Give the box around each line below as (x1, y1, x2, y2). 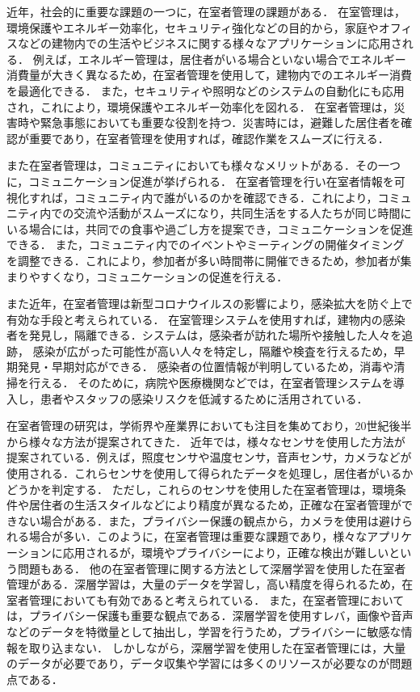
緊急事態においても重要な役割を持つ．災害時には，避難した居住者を (40, 114, 401, 131)
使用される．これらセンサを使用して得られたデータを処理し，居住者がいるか (6, 465, 414, 482)
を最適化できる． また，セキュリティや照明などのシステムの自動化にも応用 (6, 82, 405, 99)
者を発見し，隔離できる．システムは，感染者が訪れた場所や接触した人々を (6, 327, 402, 344)
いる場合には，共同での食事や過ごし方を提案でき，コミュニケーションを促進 (6, 220, 414, 237)
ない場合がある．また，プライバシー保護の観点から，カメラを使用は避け (17, 512, 402, 529)
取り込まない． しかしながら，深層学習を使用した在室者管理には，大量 (28, 639, 406, 656)
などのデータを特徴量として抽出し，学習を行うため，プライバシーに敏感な (6, 622, 401, 639)
